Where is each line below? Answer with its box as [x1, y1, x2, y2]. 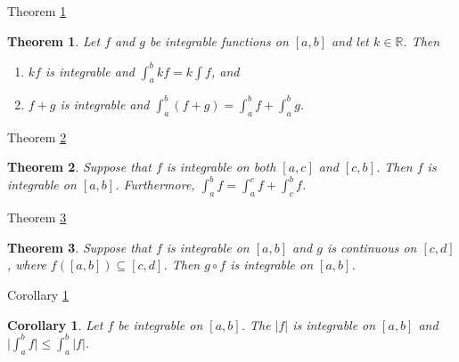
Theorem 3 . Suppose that [7, 237, 152, 256]
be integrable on [118, 315, 203, 334]
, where [7, 255, 46, 274]
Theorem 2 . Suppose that [7, 157, 152, 176]
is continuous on [326, 237, 417, 256]
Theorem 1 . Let [7, 31, 101, 50]
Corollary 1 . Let [7, 315, 103, 334]
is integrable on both [166, 157, 276, 176]
